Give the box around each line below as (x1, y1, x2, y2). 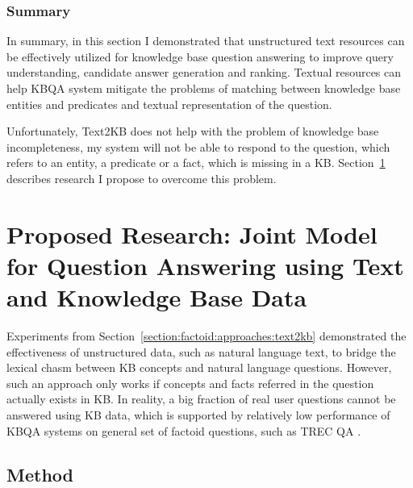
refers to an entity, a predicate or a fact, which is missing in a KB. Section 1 (6, 154, 386, 171)
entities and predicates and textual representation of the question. (6, 95, 332, 112)
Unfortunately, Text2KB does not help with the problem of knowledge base (6, 123, 379, 140)
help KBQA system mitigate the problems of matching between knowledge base (6, 80, 401, 96)
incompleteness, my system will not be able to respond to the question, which (6, 138, 390, 155)
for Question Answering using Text (6, 248, 404, 282)
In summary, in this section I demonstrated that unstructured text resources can (6, 32, 405, 49)
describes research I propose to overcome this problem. (6, 169, 277, 186)
